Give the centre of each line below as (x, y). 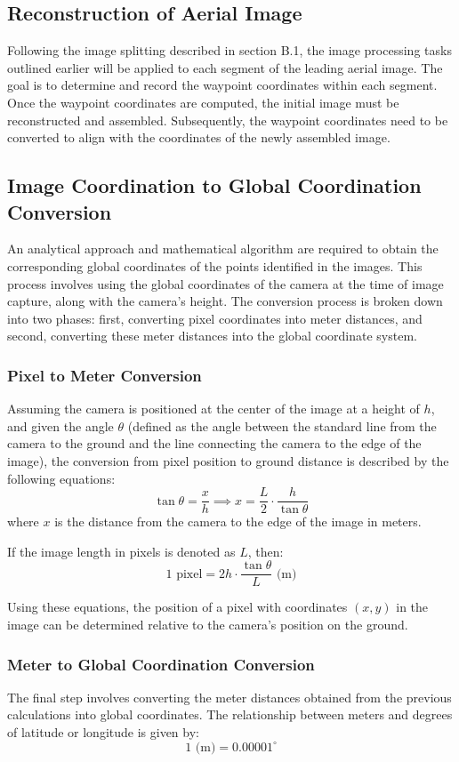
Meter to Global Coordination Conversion (161, 664)
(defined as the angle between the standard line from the (282, 425)
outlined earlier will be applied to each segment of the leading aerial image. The (225, 67)
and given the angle (60, 425)
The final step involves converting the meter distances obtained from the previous (229, 697)
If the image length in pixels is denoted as (121, 551)
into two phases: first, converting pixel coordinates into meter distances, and (215, 318)
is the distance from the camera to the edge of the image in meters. (238, 521)
